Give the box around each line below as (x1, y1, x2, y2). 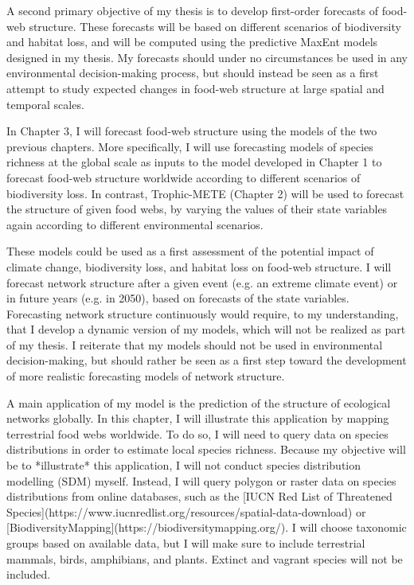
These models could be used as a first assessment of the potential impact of (6, 243, 374, 259)
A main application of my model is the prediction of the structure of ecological (6, 394, 391, 411)
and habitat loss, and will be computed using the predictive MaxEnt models (6, 33, 378, 50)
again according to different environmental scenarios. (6, 216, 264, 232)
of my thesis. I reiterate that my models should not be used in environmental (6, 336, 383, 353)
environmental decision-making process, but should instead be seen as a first (6, 64, 379, 81)
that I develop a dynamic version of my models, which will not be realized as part (6, 321, 406, 337)
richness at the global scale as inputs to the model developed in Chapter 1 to (6, 154, 382, 170)
